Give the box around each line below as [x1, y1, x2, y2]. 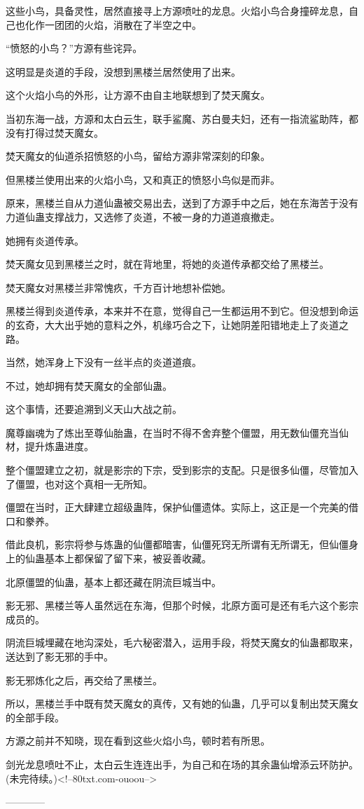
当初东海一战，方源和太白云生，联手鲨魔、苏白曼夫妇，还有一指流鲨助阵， [6, 111, 349, 125]
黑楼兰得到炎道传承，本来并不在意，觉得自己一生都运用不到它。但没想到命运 [6, 304, 358, 318]
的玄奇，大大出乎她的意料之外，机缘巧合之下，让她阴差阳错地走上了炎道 [6, 317, 339, 332]
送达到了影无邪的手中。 [6, 649, 113, 663]
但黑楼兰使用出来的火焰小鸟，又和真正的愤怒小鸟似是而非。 [6, 172, 280, 186]
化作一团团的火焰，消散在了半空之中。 [24, 17, 202, 32]
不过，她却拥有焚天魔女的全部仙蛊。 [6, 378, 172, 393]
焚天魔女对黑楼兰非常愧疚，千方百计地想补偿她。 [6, 280, 231, 294]
